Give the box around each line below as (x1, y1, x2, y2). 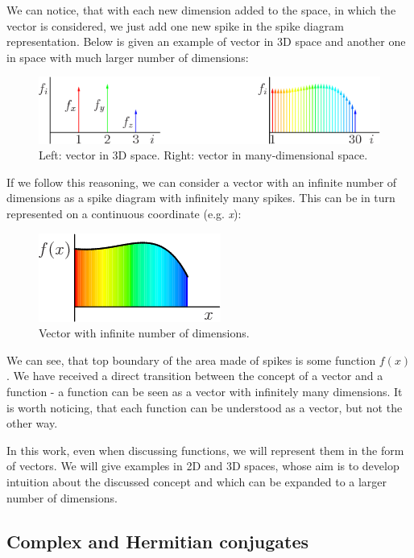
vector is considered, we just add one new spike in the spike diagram (6, 17, 344, 34)
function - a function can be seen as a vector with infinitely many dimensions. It (6, 383, 403, 399)
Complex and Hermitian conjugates (6, 528, 309, 553)
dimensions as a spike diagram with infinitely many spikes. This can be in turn (6, 189, 395, 206)
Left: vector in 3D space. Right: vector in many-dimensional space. (39, 147, 368, 163)
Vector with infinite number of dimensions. (39, 324, 250, 341)
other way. (6, 415, 58, 432)
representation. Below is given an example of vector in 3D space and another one (6, 33, 406, 50)
